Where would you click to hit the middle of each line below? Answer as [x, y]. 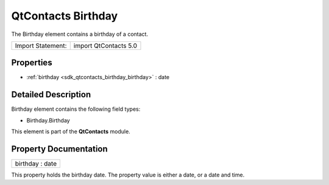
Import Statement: [41, 46]
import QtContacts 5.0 [105, 46]
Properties [32, 63]
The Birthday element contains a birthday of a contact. [80, 34]
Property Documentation [59, 149]
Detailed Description [51, 95]
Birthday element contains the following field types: [76, 109]
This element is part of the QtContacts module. [71, 131]
